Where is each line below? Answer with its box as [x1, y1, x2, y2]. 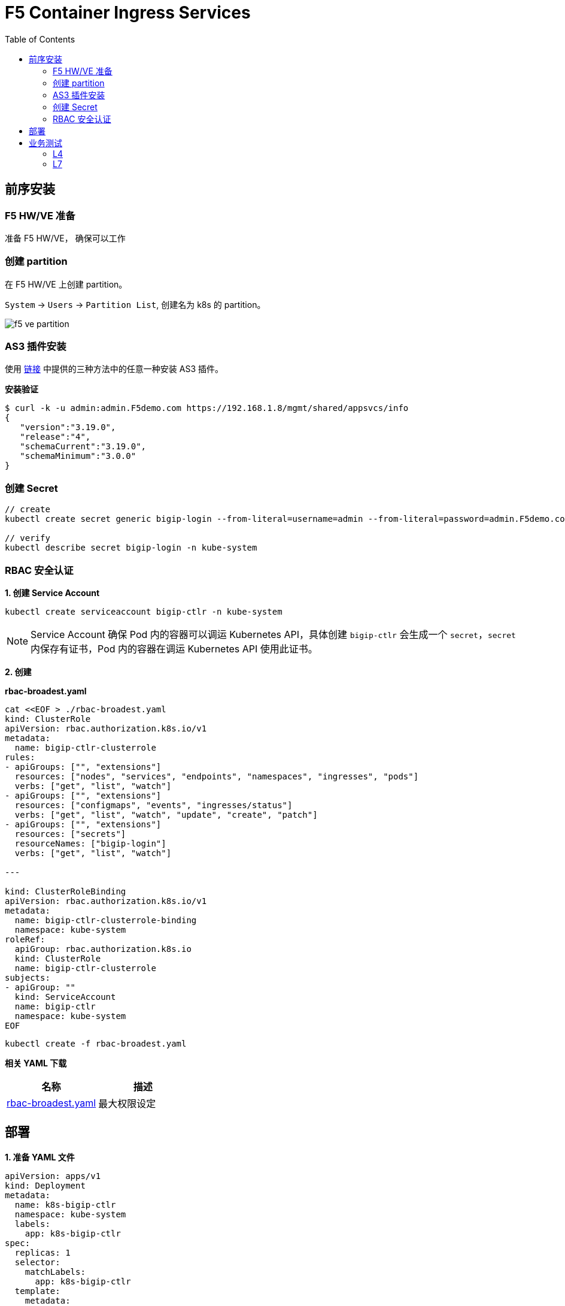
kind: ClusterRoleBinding [5, 886, 126, 896]
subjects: [5, 972, 50, 982]
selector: [14, 1257, 60, 1267]
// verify [5, 533, 50, 543]
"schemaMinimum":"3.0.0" [20, 451, 136, 461]
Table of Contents [5, 34, 75, 44]
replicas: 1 [14, 1247, 71, 1257]
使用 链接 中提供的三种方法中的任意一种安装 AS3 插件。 [5, 364, 224, 374]
